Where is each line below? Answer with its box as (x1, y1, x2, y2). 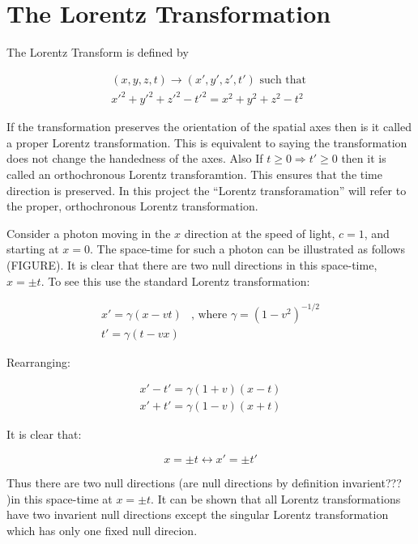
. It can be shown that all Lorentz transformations (151, 490, 401, 507)
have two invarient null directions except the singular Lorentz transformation (6, 506, 389, 523)
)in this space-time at (6, 490, 113, 507)
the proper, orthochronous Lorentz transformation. (6, 198, 258, 215)
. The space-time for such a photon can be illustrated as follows (90, 240, 405, 257)
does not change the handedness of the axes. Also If (6, 150, 263, 167)
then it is (341, 150, 386, 167)
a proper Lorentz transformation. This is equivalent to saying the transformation (6, 134, 407, 151)
